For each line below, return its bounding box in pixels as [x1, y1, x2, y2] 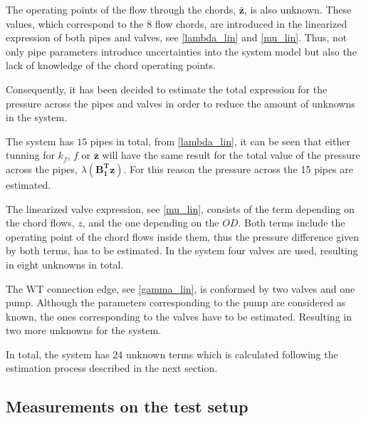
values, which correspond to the [6, 16, 144, 31]
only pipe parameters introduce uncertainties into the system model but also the [6, 43, 357, 58]
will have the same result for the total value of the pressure [102, 147, 360, 162]
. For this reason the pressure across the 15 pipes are [123, 161, 354, 176]
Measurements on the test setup [6, 395, 249, 417]
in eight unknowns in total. [6, 256, 124, 271]
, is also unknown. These [244, 2, 352, 16]
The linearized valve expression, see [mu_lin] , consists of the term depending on [6, 201, 355, 216]
